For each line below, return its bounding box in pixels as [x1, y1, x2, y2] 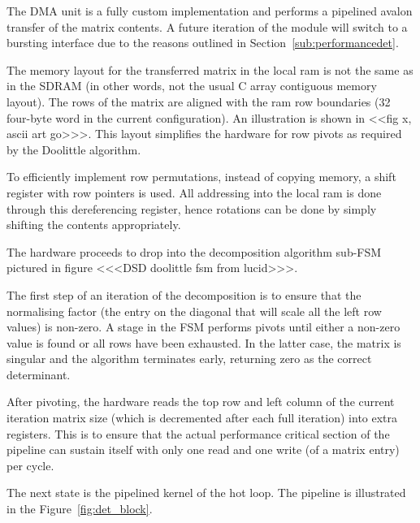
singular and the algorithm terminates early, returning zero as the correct [6, 350, 372, 367]
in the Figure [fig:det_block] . [6, 500, 153, 517]
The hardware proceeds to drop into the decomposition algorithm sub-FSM [6, 243, 382, 260]
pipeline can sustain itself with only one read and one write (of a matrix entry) [6, 441, 400, 458]
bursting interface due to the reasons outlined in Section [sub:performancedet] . [6, 34, 399, 51]
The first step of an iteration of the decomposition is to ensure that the [6, 286, 362, 303]
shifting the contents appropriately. [6, 216, 181, 233]
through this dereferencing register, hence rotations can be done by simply [6, 200, 377, 217]
